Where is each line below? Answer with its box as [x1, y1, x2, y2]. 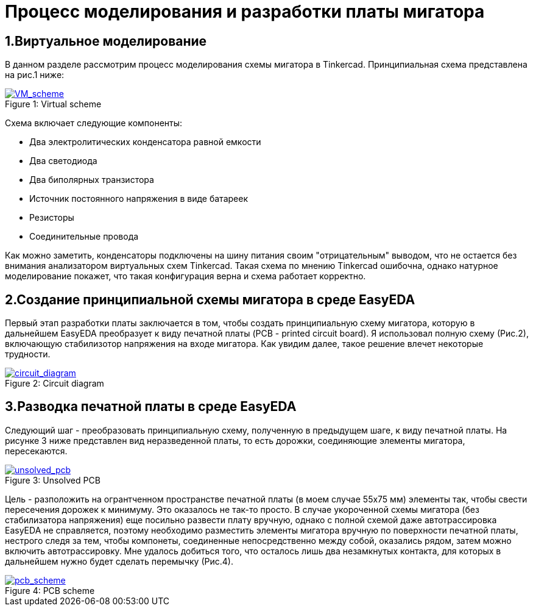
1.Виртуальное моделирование [5, 33, 207, 49]
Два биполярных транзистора [29, 174, 154, 185]
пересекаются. [5, 445, 68, 456]
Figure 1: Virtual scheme [5, 99, 102, 110]
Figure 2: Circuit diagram [5, 378, 104, 389]
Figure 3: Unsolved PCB [5, 474, 101, 485]
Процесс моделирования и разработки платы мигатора [5, 1, 485, 22]
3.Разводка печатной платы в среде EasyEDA [5, 399, 297, 415]
